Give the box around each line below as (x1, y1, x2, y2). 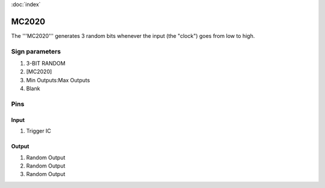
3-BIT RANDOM (26, 60, 66, 67)
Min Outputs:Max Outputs (26, 76, 90, 83)
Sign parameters (11, 47, 61, 55)
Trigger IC (26, 127, 51, 135)
